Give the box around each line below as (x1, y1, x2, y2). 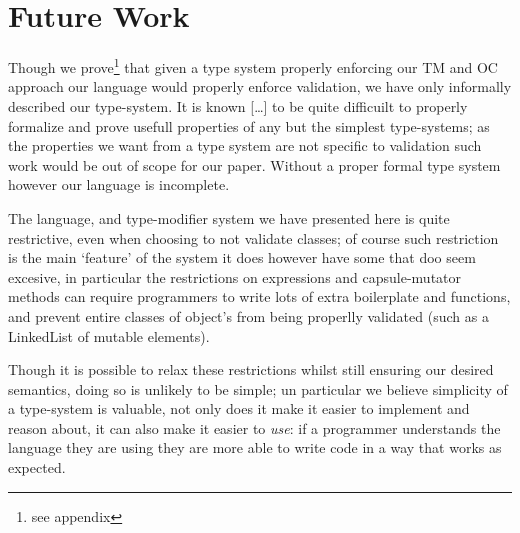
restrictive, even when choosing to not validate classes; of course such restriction (8, 227, 499, 248)
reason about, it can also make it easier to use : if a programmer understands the (8, 417, 501, 438)
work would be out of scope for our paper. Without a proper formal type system (8, 154, 501, 175)
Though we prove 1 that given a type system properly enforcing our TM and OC (8, 54, 498, 77)
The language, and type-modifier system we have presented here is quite (8, 207, 450, 228)
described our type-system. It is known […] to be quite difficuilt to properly (8, 95, 468, 116)
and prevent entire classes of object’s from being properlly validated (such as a (8, 305, 489, 326)
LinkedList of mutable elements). (8, 325, 210, 346)
